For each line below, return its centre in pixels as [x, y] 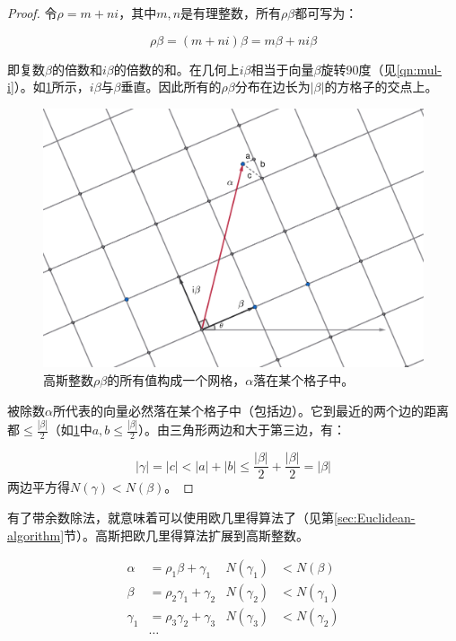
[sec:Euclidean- [375, 517]
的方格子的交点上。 [381, 87]
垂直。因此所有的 [171, 87]
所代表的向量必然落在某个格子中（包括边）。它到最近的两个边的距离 [250, 410]
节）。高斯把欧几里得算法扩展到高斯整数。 [187, 535]
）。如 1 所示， [52, 87]
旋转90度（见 [359, 69]
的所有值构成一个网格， [176, 379]
